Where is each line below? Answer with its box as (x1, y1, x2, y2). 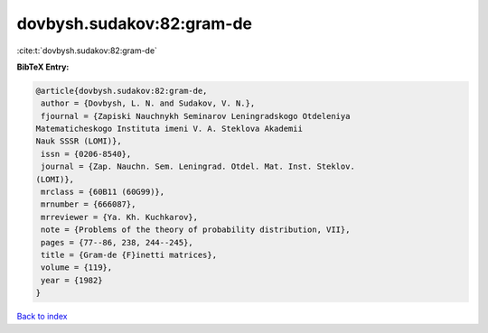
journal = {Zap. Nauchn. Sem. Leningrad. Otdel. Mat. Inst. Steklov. (41, 162, 356, 171)
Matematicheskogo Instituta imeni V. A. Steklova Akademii (35, 124, 303, 134)
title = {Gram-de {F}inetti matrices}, (41, 250, 217, 260)
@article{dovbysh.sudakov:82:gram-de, (35, 86, 208, 96)
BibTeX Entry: (16, 61, 70, 72)
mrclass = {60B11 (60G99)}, (41, 187, 165, 198)
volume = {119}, (41, 263, 113, 273)
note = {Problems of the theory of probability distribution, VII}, (41, 225, 351, 235)
